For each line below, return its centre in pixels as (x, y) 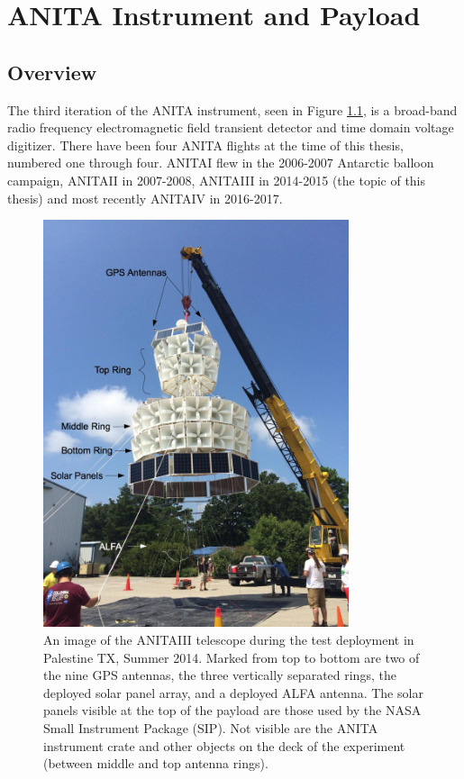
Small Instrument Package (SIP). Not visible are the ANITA (211, 727)
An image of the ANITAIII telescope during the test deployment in (229, 639)
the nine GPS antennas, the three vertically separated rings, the (220, 675)
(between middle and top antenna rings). (156, 763)
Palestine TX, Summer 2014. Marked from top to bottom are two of (232, 657)
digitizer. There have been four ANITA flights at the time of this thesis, (205, 145)
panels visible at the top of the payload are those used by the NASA (232, 710)
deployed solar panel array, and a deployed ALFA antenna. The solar (233, 692)
